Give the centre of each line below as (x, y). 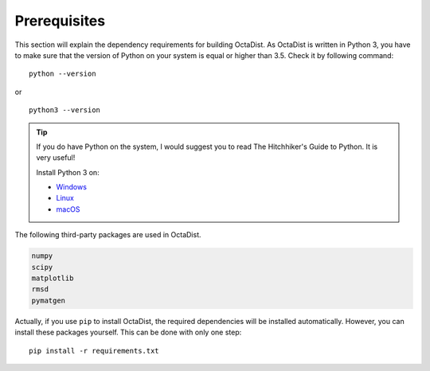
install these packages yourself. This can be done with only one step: (128, 332)
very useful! (56, 158)
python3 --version (65, 110)
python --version (63, 74)
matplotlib (53, 278)
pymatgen (49, 300)
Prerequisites (60, 21)
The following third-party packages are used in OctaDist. (108, 235)
